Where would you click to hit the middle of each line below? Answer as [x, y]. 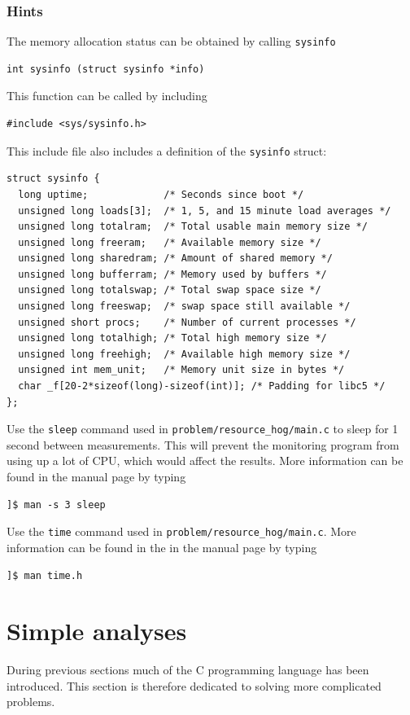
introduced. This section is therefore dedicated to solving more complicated [194, 685]
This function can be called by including [107, 96]
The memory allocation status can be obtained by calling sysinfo [171, 41]
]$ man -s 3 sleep [56, 504]
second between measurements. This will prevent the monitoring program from [203, 444]
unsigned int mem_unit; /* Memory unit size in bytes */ [181, 370]
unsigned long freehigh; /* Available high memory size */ [184, 354]
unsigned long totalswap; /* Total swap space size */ [170, 290]
